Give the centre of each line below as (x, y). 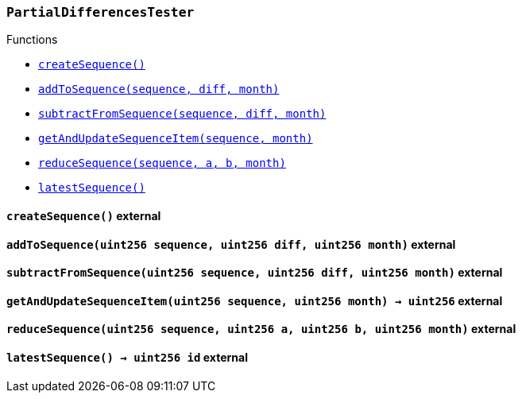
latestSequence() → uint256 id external (127, 358)
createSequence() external (84, 215)
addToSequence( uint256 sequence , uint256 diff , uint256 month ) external (231, 244)
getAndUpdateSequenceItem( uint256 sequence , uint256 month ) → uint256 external (255, 300)
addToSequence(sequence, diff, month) (159, 89)
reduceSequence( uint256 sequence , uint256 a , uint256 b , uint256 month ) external (261, 329)
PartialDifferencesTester (101, 12)
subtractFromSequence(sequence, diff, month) (182, 114)
